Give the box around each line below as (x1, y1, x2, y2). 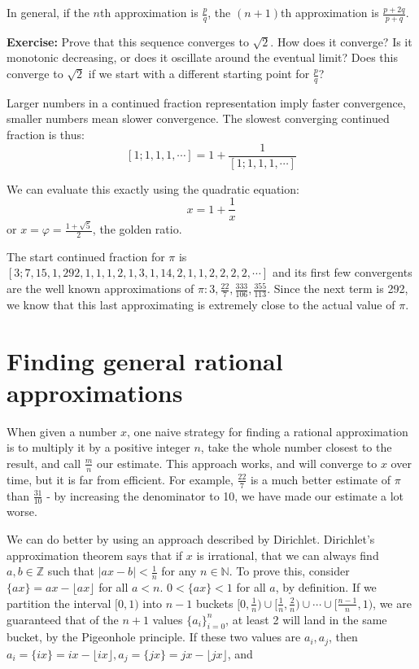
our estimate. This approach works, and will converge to (97, 454, 378, 471)
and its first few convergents (272, 264, 412, 281)
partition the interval (7, 594, 111, 611)
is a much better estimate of (250, 470, 391, 488)
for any (161, 562, 197, 579)
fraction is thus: (7, 126, 85, 143)
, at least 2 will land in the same (225, 610, 387, 627)
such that (47, 562, 95, 579)
